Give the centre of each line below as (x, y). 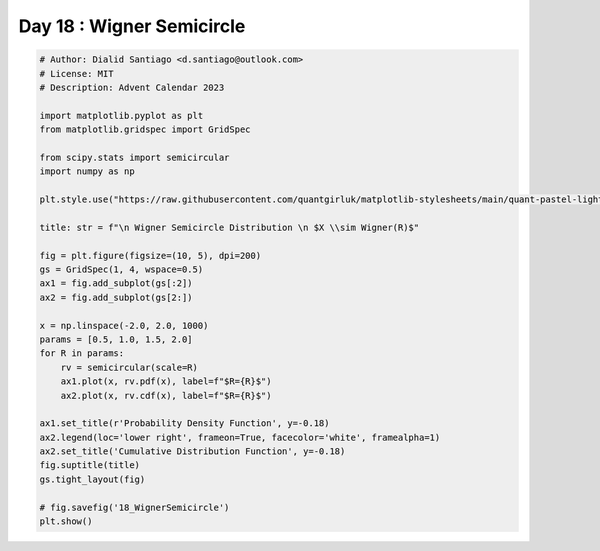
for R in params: (82, 353)
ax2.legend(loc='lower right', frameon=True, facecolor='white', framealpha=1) (240, 437)
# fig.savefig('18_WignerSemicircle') (134, 507)
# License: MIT (76, 73)
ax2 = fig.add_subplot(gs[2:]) (116, 297)
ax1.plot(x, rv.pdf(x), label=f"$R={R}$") (166, 381)
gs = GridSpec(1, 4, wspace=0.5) (121, 269)
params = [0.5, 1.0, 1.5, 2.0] (116, 339)
